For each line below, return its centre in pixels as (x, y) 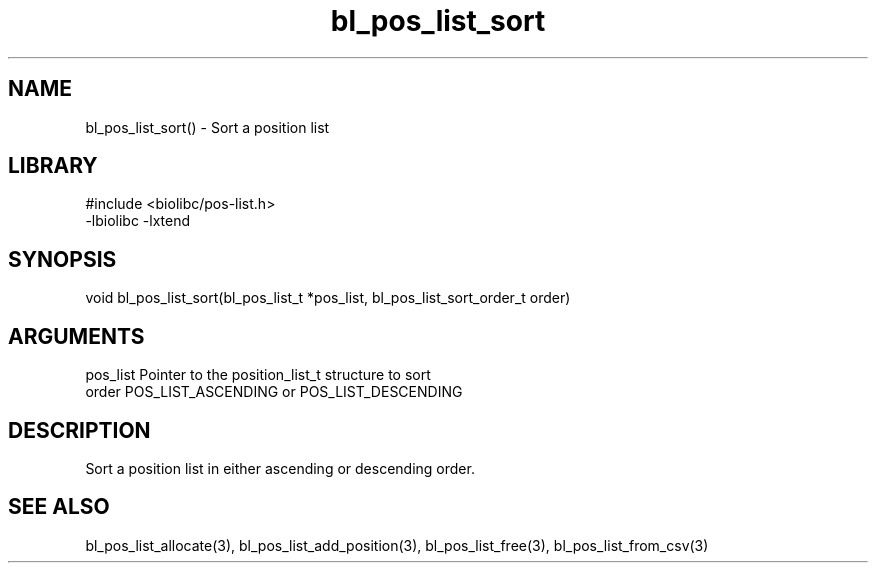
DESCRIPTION (79, 430)
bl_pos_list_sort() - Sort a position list (207, 127)
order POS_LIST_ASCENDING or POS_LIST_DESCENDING (274, 392)
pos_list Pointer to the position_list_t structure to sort (258, 375)
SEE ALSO (59, 507)
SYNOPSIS (62, 259)
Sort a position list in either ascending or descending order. (280, 468)
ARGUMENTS (76, 336)
